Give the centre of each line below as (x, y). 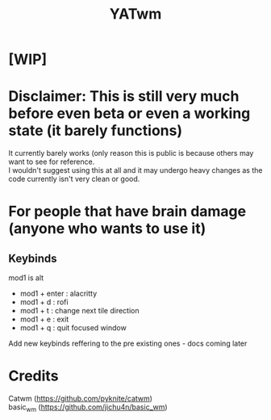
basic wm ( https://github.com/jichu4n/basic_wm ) (88, 408)
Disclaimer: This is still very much (124, 97)
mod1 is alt (26, 278)
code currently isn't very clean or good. (74, 179)
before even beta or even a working (129, 113)
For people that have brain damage (127, 212)
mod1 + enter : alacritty (58, 294)
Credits (33, 376)
